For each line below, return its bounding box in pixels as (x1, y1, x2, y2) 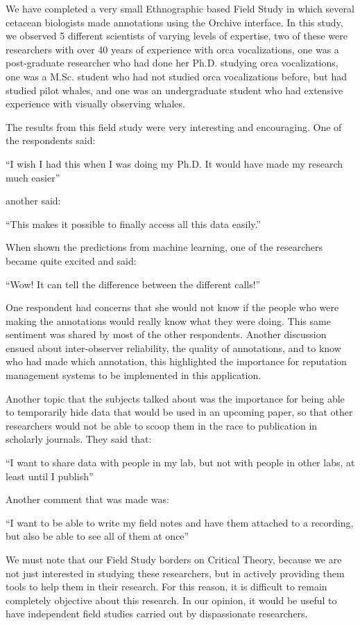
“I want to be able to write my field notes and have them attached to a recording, (6, 515, 354, 529)
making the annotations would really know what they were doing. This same (6, 313, 331, 328)
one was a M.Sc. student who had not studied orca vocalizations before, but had (6, 69, 347, 83)
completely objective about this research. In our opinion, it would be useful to (6, 592, 337, 607)
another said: (6, 193, 61, 208)
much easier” (6, 170, 60, 184)
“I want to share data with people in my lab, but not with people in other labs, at (6, 455, 355, 470)
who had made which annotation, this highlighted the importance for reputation (6, 354, 347, 369)
